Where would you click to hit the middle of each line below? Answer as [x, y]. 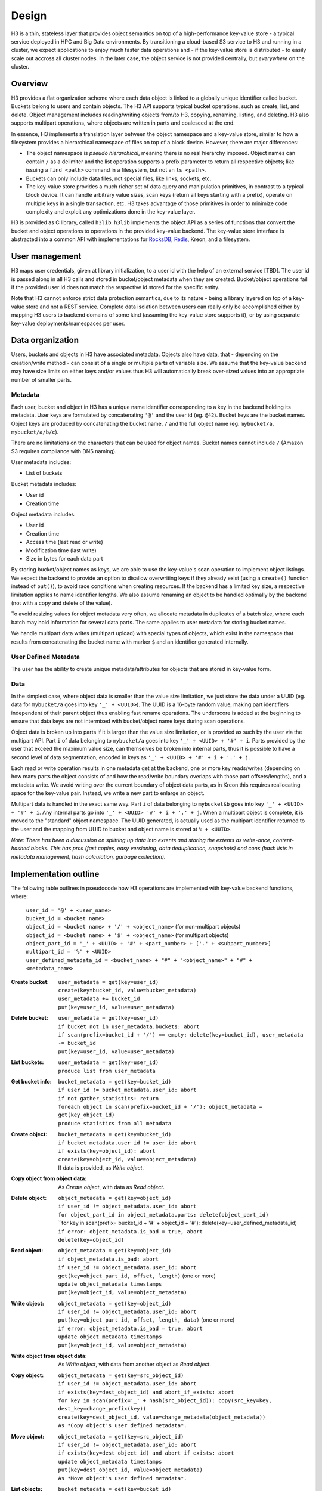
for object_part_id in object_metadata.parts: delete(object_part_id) [163, 1215]
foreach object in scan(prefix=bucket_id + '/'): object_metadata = [160, 1107]
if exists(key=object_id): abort [107, 1151]
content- [284, 840]
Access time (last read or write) [65, 542]
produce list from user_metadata [107, 1071]
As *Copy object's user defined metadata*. [123, 1426]
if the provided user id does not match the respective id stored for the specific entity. [115, 287]
